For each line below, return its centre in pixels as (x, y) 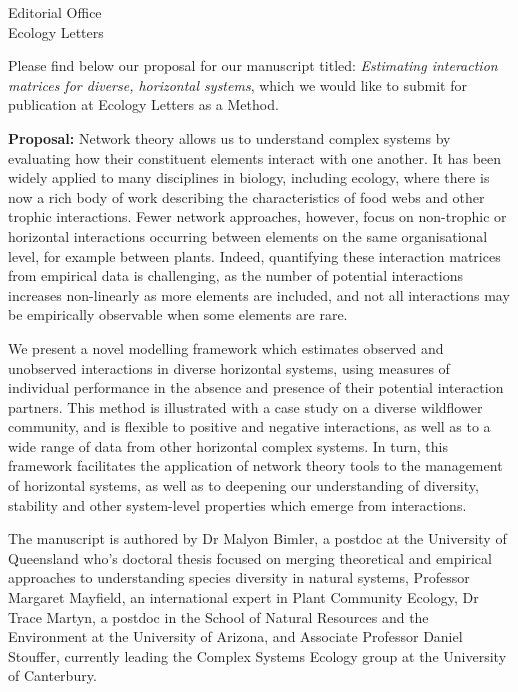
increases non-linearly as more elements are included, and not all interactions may (259, 294)
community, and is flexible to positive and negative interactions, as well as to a (249, 426)
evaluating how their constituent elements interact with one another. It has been (255, 157)
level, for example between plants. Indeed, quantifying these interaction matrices (254, 255)
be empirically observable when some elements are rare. (178, 314)
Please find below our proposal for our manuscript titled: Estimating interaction (253, 65)
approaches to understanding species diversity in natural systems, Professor (239, 577)
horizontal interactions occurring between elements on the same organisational (248, 235)
